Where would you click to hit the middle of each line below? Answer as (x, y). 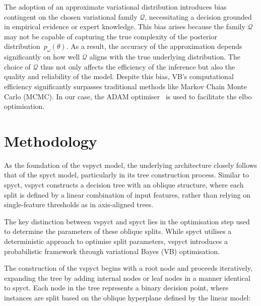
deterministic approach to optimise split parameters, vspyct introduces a (116, 241)
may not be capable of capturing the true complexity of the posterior (111, 36)
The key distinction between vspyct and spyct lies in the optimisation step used (127, 221)
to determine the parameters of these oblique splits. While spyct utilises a (118, 231)
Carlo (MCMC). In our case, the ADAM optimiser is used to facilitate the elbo (128, 96)
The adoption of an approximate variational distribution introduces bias (115, 7)
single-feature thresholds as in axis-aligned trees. (79, 204)
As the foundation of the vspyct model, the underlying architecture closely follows (131, 165)
